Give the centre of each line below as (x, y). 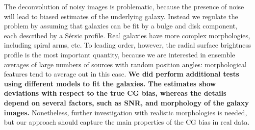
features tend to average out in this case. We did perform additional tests (122, 74)
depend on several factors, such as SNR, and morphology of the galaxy (127, 102)
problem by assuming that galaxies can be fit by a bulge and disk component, (121, 26)
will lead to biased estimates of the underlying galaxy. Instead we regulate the (121, 16)
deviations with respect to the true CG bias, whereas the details (115, 93)
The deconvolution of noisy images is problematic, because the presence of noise (124, 6)
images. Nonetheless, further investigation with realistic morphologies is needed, (126, 112)
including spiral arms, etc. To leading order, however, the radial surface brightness (127, 45)
